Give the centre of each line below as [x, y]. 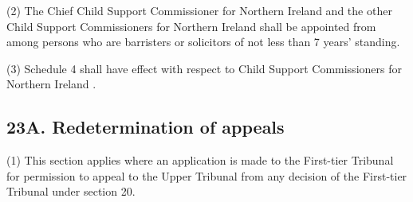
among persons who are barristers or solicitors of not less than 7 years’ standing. [203, 42]
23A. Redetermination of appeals [146, 127]
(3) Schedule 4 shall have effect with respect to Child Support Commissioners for [204, 68]
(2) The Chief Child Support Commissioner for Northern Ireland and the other [199, 10]
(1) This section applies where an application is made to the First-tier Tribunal [200, 160]
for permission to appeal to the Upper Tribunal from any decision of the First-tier [207, 175]
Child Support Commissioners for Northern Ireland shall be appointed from [191, 26]
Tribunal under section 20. [71, 191]
